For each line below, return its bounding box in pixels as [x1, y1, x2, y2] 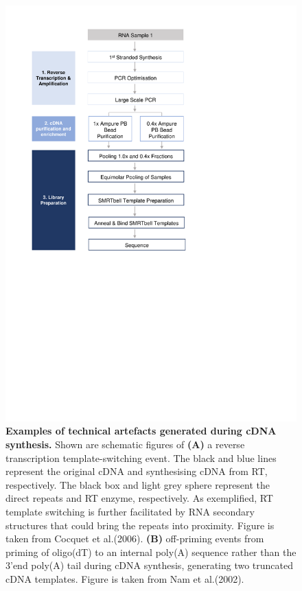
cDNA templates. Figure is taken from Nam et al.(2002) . [5, 571, 244, 586]
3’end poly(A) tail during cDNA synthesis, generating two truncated [5, 558, 294, 572]
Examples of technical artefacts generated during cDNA [5, 424, 277, 438]
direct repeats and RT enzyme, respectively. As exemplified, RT [5, 491, 273, 505]
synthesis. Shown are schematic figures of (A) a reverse [5, 437, 245, 451]
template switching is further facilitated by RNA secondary [5, 504, 255, 518]
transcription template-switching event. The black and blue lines [5, 450, 277, 465]
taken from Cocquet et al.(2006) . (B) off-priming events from [5, 531, 264, 546]
